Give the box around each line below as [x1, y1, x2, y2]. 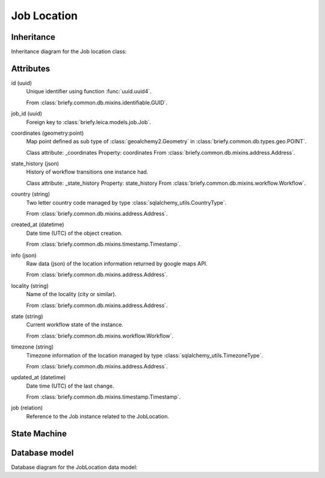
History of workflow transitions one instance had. [26, 169, 149, 176]
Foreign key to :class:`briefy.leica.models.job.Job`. [26, 118, 152, 126]
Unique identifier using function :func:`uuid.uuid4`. [26, 88, 152, 95]
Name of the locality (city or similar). [26, 291, 117, 298]
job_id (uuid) [11, 110, 42, 117]
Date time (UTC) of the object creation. [26, 229, 123, 237]
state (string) [11, 312, 43, 320]
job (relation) [11, 404, 43, 412]
